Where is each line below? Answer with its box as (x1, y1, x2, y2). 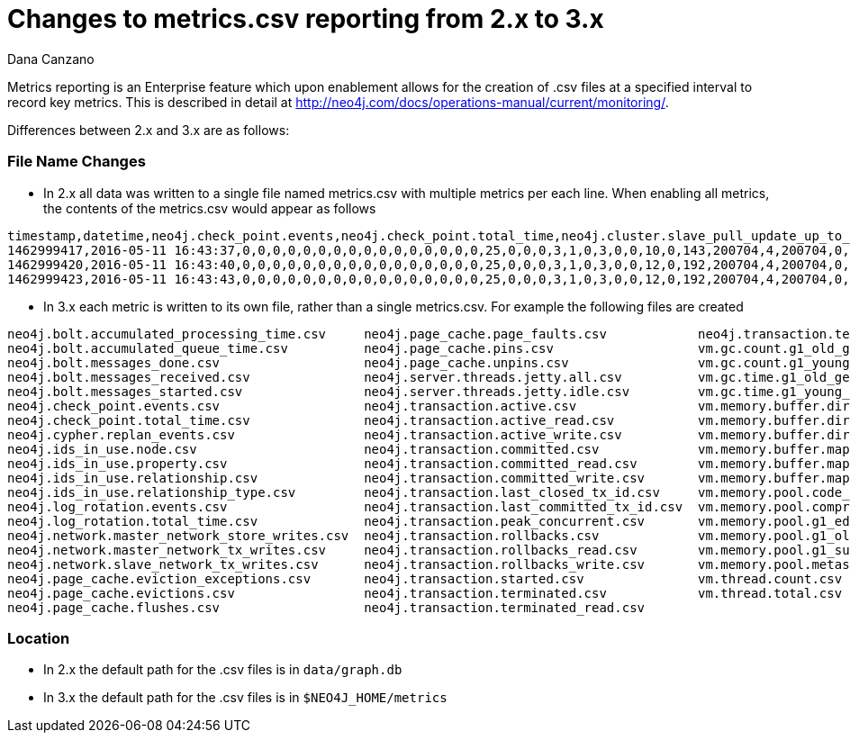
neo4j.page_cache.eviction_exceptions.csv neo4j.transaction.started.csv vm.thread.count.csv (7, 571, 843, 586)
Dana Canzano (7, 50, 95, 67)
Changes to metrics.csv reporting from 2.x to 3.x (7, 4, 604, 34)
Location (7, 628, 70, 647)
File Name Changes (7, 152, 146, 171)
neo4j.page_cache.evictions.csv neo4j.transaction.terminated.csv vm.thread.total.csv (7, 585, 843, 600)
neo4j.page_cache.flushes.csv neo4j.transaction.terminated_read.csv (7, 600, 646, 615)
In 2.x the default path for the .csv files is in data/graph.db (43, 662, 402, 678)
